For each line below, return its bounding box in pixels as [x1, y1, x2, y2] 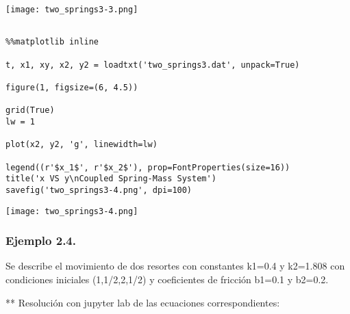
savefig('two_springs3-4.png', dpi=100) [5, 185, 192, 195]
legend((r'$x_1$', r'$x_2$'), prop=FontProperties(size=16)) [5, 162, 290, 172]
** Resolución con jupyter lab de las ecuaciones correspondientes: [5, 295, 280, 309]
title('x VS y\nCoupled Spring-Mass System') [5, 174, 216, 184]
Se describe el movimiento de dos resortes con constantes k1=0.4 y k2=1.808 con [5, 259, 345, 273]
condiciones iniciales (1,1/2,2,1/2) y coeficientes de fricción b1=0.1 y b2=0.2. [5, 272, 329, 286]
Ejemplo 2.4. [5, 232, 76, 249]
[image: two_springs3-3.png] [5, 5, 138, 14]
